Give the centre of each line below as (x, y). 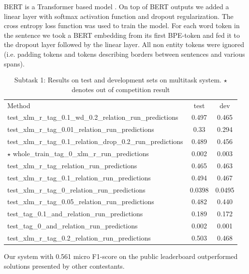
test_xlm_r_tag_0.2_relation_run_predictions (79, 237)
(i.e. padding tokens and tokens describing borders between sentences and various (124, 54)
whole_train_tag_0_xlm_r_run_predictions (81, 153)
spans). (14, 63)
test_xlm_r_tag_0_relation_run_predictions (76, 189)
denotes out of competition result (121, 89)
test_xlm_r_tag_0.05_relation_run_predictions (81, 201)
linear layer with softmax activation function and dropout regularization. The (119, 16)
